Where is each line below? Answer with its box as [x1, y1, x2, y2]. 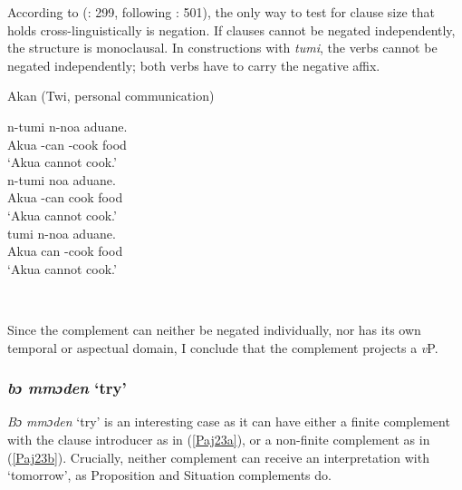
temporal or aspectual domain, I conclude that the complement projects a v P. [7, 338, 438, 357]
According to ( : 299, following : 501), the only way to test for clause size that [7, 3, 436, 21]
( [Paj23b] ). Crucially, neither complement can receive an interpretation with [7, 447, 429, 466]
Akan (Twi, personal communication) [7, 86, 215, 105]
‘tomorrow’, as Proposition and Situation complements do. [7, 465, 332, 485]
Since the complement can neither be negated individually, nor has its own [7, 319, 421, 338]
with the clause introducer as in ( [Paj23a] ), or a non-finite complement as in [7, 429, 430, 448]
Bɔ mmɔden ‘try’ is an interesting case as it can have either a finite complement [7, 412, 450, 431]
